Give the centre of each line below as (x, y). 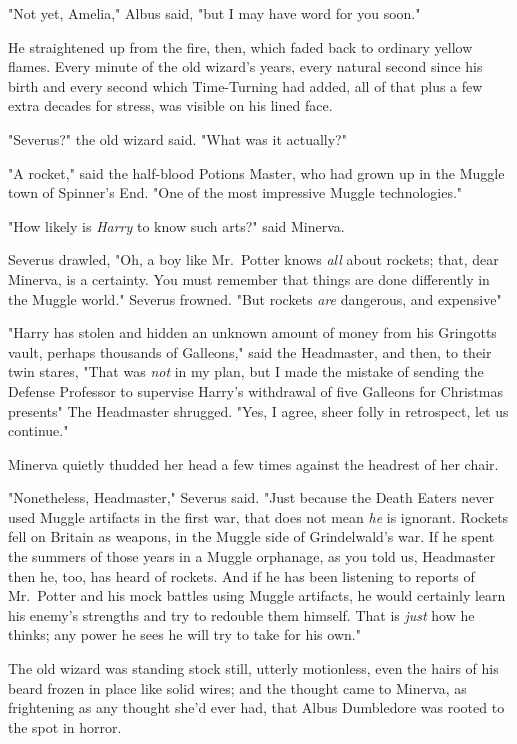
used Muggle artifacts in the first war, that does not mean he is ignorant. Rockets (258, 516)
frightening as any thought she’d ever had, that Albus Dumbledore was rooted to (256, 707)
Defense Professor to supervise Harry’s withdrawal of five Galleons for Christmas (255, 390)
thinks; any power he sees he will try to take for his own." (184, 634)
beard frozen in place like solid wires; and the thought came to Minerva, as (237, 687)
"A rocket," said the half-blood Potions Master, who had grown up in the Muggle (256, 172)
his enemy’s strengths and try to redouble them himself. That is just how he (241, 614)
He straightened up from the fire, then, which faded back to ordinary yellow (240, 46)
